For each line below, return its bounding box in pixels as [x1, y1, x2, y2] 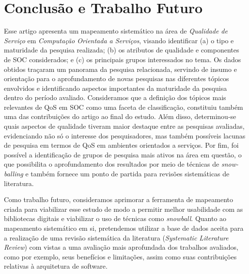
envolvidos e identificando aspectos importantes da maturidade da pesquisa [4, 83, 227, 93]
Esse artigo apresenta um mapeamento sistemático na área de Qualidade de [4, 26, 228, 36]
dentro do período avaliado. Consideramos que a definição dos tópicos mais [4, 92, 226, 103]
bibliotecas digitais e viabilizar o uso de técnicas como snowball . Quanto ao [4, 213, 227, 223]
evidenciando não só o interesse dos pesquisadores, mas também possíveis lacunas [4, 130, 246, 140]
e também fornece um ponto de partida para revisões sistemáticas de [25, 169, 230, 179]
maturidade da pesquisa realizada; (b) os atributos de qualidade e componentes [4, 45, 239, 55]
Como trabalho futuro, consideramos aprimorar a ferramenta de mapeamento [4, 194, 233, 205]
